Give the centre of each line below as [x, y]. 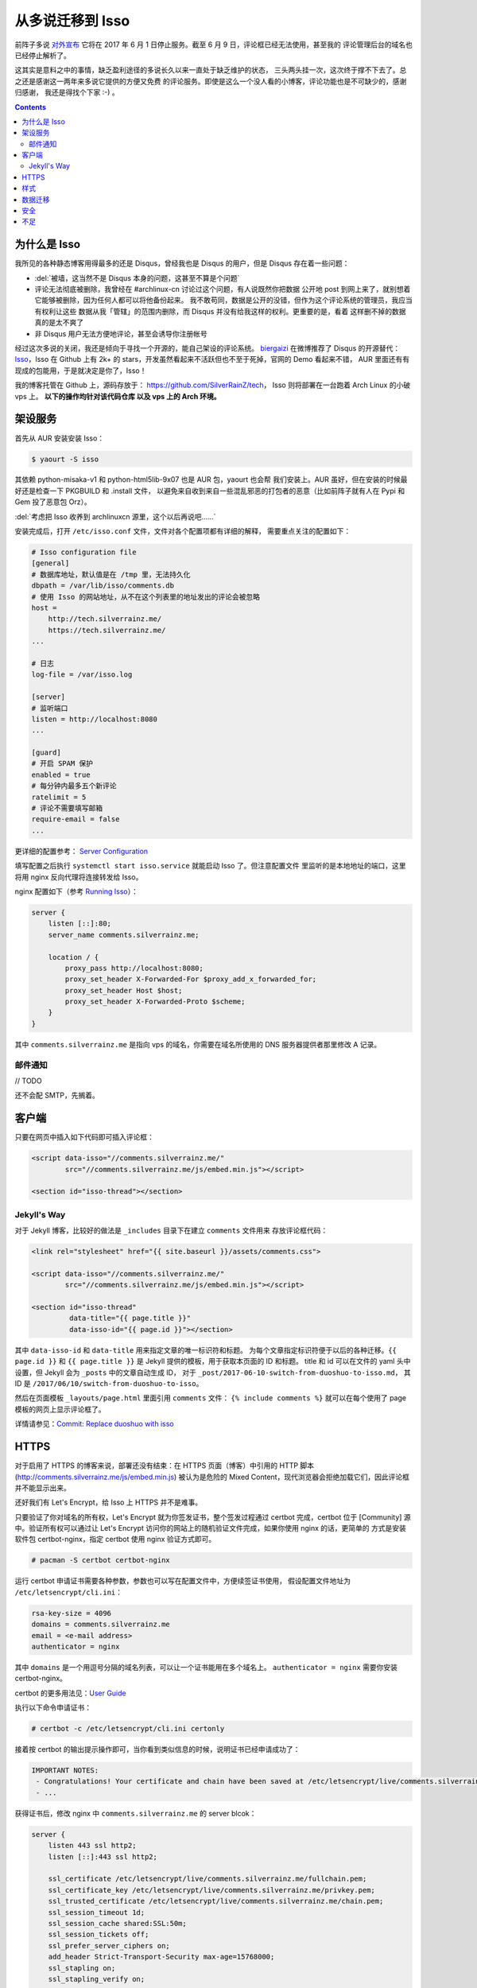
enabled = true [61, 775]
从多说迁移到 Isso [72, 21]
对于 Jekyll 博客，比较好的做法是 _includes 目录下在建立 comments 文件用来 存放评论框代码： [171, 1231]
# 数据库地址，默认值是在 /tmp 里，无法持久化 [111, 574]
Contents [31, 107]
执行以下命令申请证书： [53, 1708]
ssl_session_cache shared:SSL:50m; [117, 1923]
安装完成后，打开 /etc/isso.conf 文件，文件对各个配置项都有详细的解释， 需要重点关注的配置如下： [183, 531]
